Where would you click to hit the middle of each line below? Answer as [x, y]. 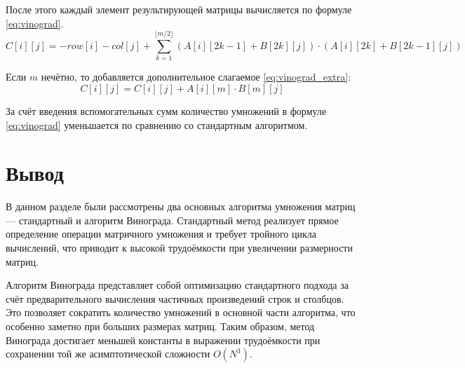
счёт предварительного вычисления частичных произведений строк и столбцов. [175, 298]
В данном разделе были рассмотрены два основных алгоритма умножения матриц [181, 206]
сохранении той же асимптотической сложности [108, 354]
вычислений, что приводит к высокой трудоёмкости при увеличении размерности [179, 247]
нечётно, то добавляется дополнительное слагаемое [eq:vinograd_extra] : [196, 77]
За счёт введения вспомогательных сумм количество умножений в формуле [166, 110]
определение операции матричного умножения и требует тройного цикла [161, 234]
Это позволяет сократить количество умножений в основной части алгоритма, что [181, 312]
